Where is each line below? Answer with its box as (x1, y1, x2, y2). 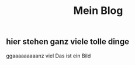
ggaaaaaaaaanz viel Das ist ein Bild (6, 52, 91, 59)
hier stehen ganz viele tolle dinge (6, 37, 130, 47)
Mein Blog (73, 4, 123, 17)
